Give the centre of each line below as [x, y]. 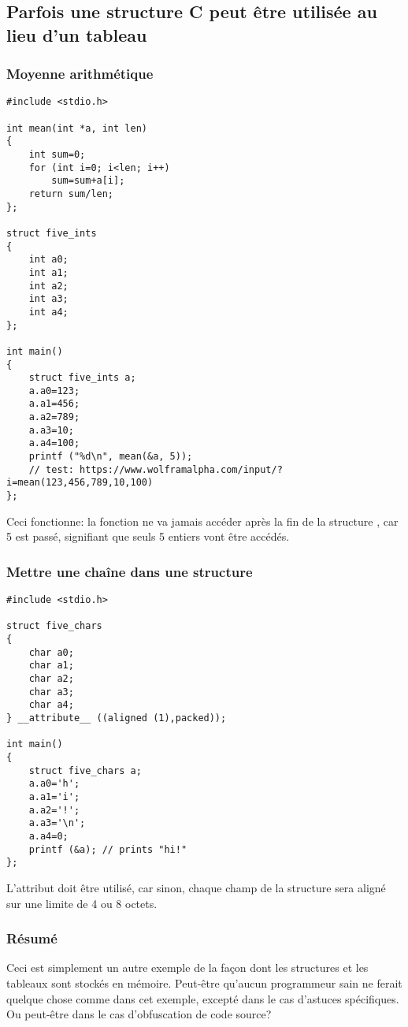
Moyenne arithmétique [80, 74]
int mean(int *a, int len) [77, 128]
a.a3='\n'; [57, 823]
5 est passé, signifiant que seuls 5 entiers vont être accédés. [148, 536]
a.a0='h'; [54, 784]
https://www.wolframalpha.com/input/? [181, 469]
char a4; [51, 705]
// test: [51, 469]
